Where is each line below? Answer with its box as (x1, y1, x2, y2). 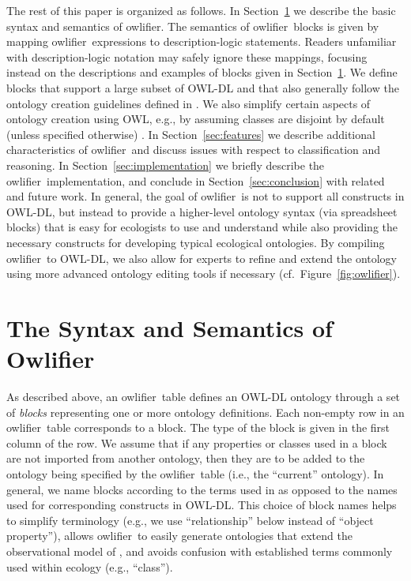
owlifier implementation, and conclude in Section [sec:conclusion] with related (6, 172, 385, 189)
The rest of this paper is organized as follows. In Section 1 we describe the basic (6, 2, 396, 18)
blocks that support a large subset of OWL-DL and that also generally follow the (6, 79, 399, 96)
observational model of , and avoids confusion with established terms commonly (6, 542, 393, 559)
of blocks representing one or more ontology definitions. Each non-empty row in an (6, 403, 405, 420)
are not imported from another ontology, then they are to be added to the (6, 450, 365, 467)
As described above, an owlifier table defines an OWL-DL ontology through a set (6, 388, 401, 404)
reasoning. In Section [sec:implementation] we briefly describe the (6, 156, 325, 173)
